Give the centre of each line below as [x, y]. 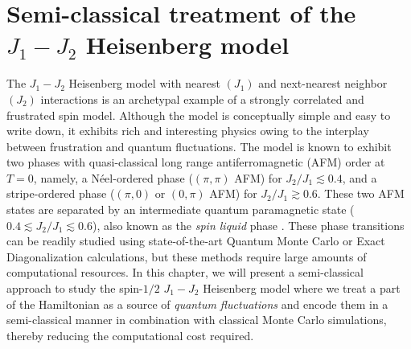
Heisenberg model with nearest [144, 83]
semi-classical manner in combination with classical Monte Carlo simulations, [197, 320]
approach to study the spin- [75, 288]
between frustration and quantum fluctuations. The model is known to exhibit [199, 146]
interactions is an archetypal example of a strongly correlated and [202, 99]
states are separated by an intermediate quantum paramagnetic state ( [181, 209]
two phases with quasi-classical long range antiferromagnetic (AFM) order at [196, 162]
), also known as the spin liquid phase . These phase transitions [249, 225]
